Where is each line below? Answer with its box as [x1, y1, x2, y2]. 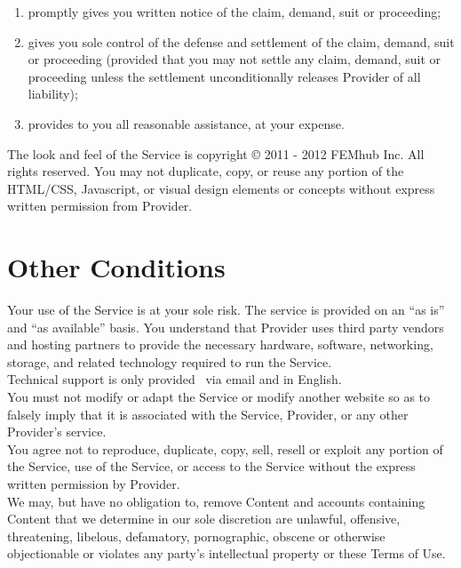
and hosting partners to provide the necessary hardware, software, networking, [7, 335, 433, 354]
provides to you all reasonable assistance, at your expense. [28, 114, 345, 132]
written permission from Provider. [7, 196, 193, 215]
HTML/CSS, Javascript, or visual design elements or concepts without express [7, 179, 435, 197]
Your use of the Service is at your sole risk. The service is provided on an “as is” [7, 300, 445, 319]
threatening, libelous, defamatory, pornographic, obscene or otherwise [7, 526, 385, 545]
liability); [28, 84, 78, 103]
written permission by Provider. [7, 475, 180, 492]
